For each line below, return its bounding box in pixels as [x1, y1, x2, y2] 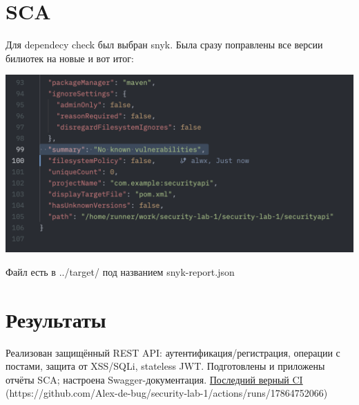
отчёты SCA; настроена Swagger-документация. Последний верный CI [6, 372, 303, 386]
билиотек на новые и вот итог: [6, 50, 134, 65]
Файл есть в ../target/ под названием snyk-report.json [6, 264, 235, 279]
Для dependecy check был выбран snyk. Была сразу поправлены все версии [6, 37, 323, 52]
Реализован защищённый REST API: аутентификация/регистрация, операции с [6, 345, 340, 359]
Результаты [6, 305, 106, 333]
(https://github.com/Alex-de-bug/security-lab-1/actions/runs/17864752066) [6, 386, 328, 400]
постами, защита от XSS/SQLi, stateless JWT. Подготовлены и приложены [6, 359, 325, 373]
